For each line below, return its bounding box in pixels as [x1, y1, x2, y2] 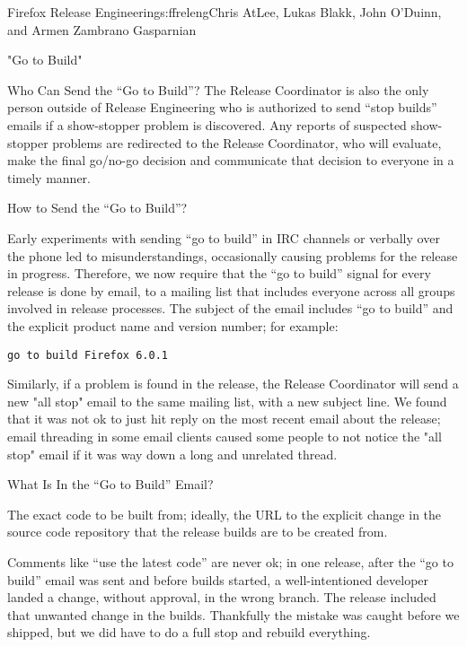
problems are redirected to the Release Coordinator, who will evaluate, [52, 133, 442, 152]
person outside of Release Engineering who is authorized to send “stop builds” [7, 98, 437, 117]
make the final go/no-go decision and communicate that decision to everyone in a [7, 151, 454, 170]
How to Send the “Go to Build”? [7, 198, 188, 217]
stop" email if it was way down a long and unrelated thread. [7, 444, 338, 463]
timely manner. [7, 168, 91, 187]
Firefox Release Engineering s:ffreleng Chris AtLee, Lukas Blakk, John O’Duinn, [7, 3, 442, 21]
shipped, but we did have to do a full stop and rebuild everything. [7, 623, 371, 642]
